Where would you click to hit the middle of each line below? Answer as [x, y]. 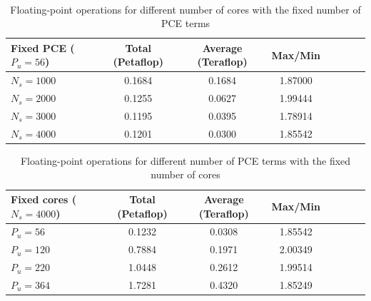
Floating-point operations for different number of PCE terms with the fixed [185, 160]
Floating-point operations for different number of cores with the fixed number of [185, 9]
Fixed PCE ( [43, 47]
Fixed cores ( [44, 199]
